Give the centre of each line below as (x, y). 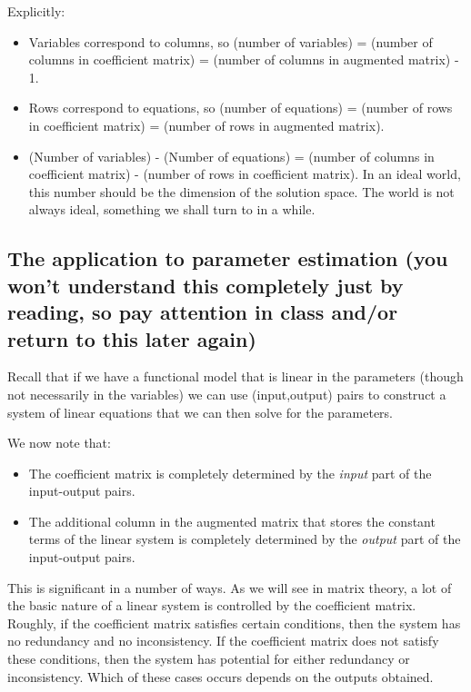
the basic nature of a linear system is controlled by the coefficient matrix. (212, 605)
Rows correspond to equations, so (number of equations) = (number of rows (241, 108)
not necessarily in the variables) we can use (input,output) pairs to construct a (227, 394)
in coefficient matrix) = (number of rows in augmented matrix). (206, 125)
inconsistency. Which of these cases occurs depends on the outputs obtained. (220, 676)
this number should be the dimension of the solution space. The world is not (241, 191)
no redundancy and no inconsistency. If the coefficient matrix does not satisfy (223, 641)
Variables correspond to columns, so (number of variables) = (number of (230, 41)
